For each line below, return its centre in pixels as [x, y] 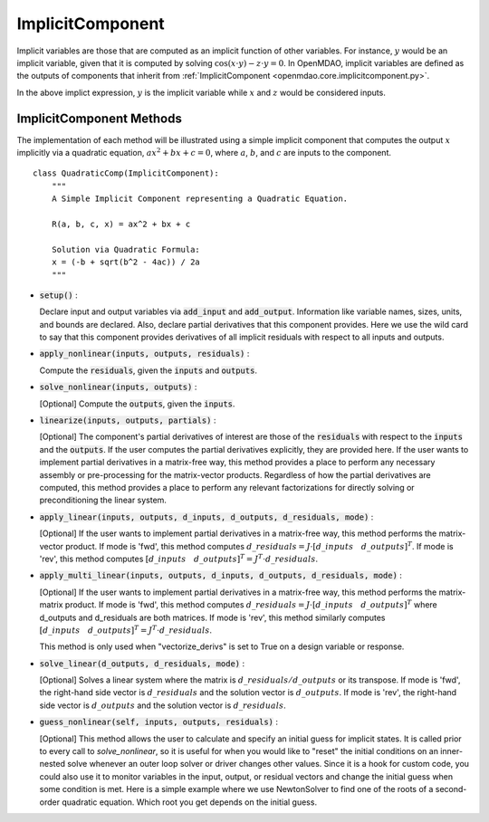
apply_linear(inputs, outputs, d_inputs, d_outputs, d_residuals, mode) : [206, 517]
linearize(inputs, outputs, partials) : [128, 420]
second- [451, 789]
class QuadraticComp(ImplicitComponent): [126, 173]
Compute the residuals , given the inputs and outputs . [149, 370]
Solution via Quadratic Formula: [126, 249]
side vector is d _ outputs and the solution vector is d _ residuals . [163, 705]
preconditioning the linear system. [103, 500]
